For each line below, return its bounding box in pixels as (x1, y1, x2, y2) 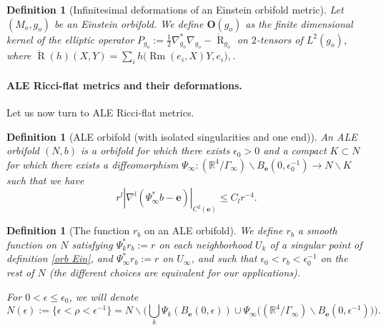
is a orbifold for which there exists (80, 143, 230, 158)
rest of (6, 264, 34, 279)
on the (320, 251, 348, 266)
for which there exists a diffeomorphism (6, 156, 179, 171)
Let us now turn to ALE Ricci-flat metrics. (6, 104, 194, 119)
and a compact (263, 143, 327, 158)
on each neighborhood (159, 236, 252, 251)
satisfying (71, 236, 113, 251)
